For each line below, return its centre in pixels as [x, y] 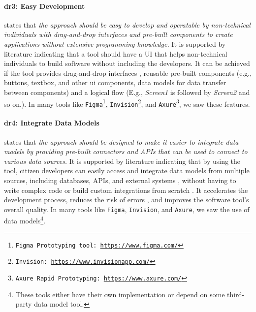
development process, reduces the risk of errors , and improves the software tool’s [127, 200]
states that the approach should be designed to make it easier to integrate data [121, 141]
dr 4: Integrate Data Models [52, 123]
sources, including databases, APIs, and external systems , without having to [120, 180]
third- [236, 294]
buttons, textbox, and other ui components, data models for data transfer [115, 82]
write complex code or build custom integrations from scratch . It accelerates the [126, 190]
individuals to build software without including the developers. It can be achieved [127, 63]
